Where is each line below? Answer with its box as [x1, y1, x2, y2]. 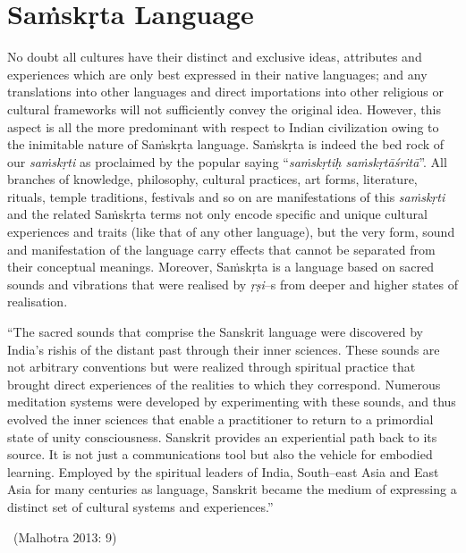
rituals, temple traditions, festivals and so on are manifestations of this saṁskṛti [7, 187, 445, 205]
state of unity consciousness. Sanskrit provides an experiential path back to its [7, 427, 437, 446]
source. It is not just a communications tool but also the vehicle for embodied [7, 445, 433, 464]
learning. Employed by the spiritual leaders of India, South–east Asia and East [7, 462, 439, 481]
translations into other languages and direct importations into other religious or [7, 82, 444, 101]
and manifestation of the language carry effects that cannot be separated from [7, 239, 436, 258]
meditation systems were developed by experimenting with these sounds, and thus [7, 392, 456, 411]
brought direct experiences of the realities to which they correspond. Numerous [7, 374, 441, 393]
